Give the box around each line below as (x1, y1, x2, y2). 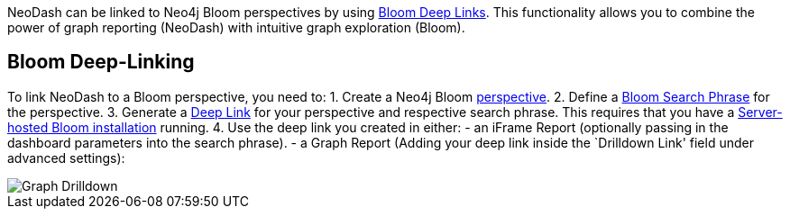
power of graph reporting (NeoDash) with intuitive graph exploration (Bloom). (7, 20, 465, 35)
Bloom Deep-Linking (7, 50, 195, 74)
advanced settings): (7, 149, 125, 166)
